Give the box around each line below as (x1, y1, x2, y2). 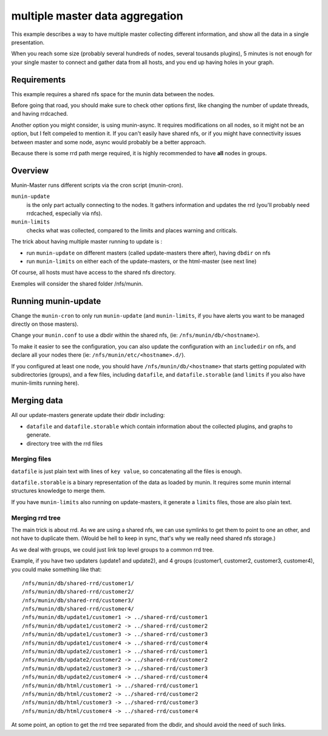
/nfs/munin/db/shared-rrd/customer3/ (22, 597, 135, 604)
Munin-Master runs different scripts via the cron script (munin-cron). (11, 181, 183, 189)
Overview (11, 165, 49, 176)
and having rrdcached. (11, 110, 68, 117)
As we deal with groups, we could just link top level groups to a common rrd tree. (11, 545, 214, 553)
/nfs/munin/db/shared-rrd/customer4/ (22, 606, 135, 612)
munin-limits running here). (11, 379, 80, 387)
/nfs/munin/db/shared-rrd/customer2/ (22, 588, 135, 595)
